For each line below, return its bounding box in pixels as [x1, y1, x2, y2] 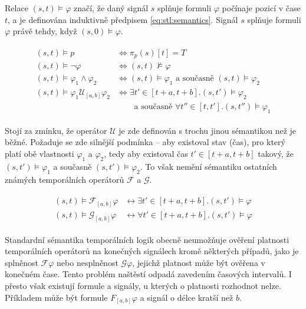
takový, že [258, 147, 294, 159]
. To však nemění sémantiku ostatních [140, 160, 277, 172]
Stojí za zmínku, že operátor [5, 124, 107, 136]
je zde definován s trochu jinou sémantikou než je [119, 124, 297, 136]
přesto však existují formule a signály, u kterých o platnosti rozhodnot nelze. [5, 280, 281, 292]
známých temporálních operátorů [5, 173, 124, 185]
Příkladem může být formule [5, 291, 108, 303]
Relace [5, 2, 28, 14]
